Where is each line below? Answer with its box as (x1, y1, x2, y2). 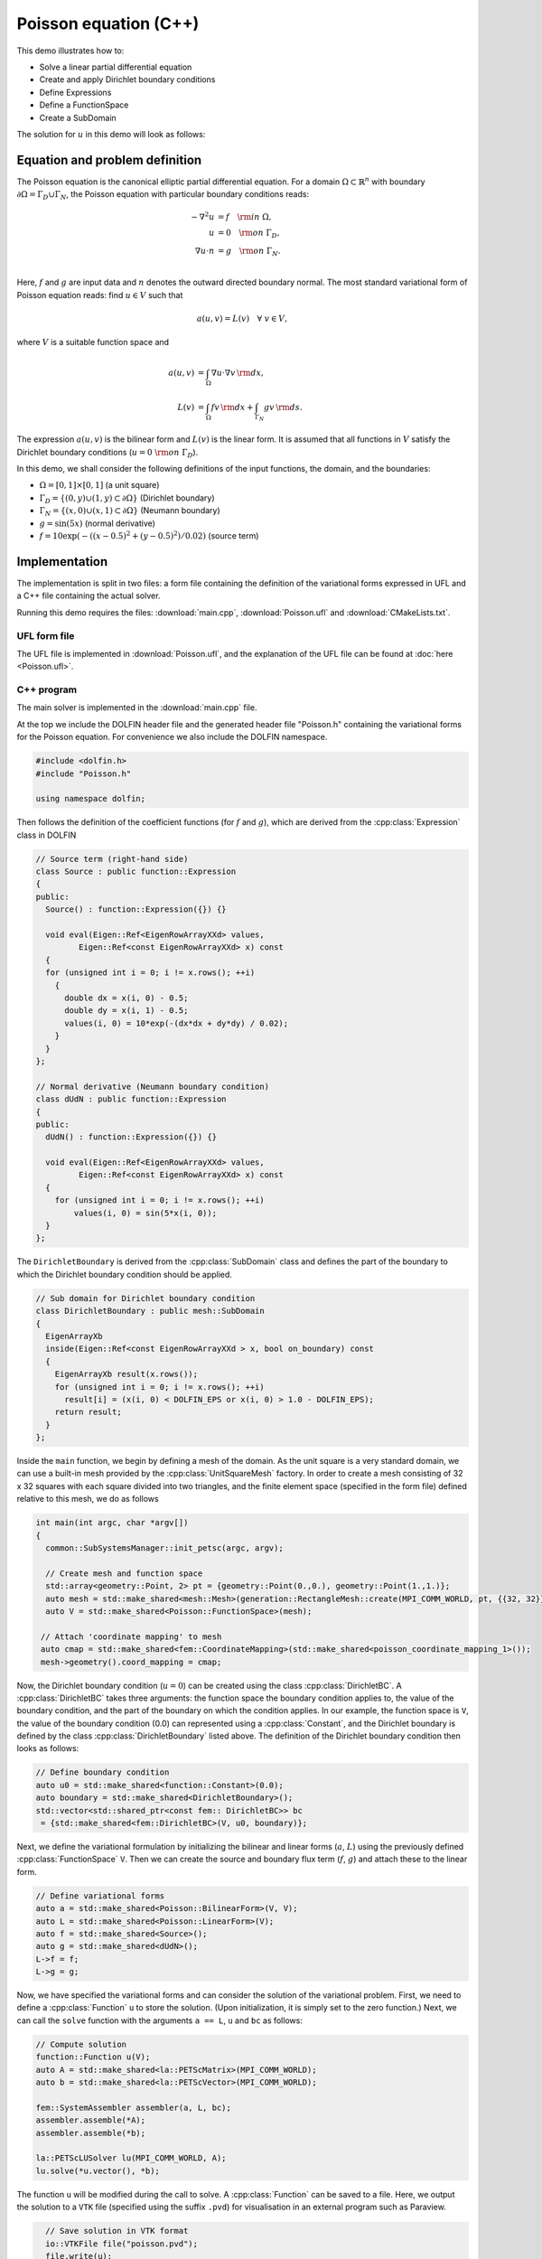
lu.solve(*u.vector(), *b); (35, 2165, 160, 2176)
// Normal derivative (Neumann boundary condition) (35, 1081, 270, 1092)
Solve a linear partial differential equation (39, 61, 192, 72)
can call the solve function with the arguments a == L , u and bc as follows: (16, 2015, 303, 2026)
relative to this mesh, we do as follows (16, 1494, 159, 1504)
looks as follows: (16, 1743, 79, 1754)
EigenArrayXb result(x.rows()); (54, 1369, 199, 1380)
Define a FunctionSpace (39, 99, 129, 110)
